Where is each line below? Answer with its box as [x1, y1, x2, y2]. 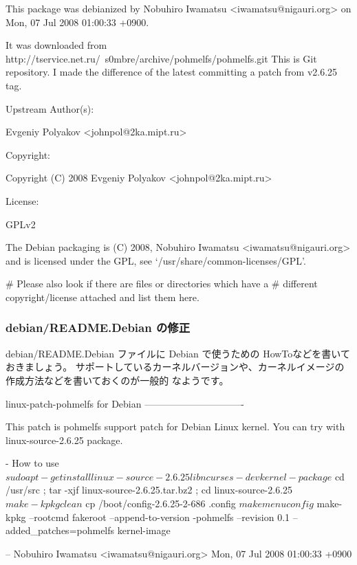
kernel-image [117, 523, 171, 538]
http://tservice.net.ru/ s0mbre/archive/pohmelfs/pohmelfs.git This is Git [6, 51, 317, 65]
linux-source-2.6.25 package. [6, 432, 123, 447]
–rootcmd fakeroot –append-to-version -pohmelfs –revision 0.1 [29, 509, 290, 524]
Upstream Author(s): [6, 101, 94, 115]
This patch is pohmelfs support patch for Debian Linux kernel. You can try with [6, 419, 345, 434]
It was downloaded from [6, 38, 107, 52]
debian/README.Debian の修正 [6, 319, 190, 336]
